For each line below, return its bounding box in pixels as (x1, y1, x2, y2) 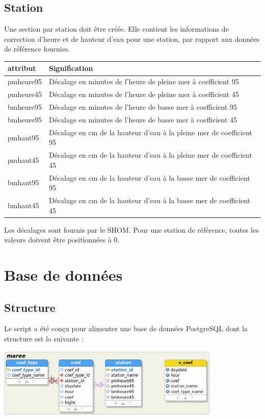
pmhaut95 (8, 132, 39, 142)
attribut (8, 63, 36, 73)
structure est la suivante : (4, 333, 84, 344)
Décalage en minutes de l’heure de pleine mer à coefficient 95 (48, 76, 239, 87)
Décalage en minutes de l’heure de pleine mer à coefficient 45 (48, 89, 239, 100)
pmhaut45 (8, 154, 39, 165)
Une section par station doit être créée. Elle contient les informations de (4, 23, 229, 34)
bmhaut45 (8, 200, 39, 210)
